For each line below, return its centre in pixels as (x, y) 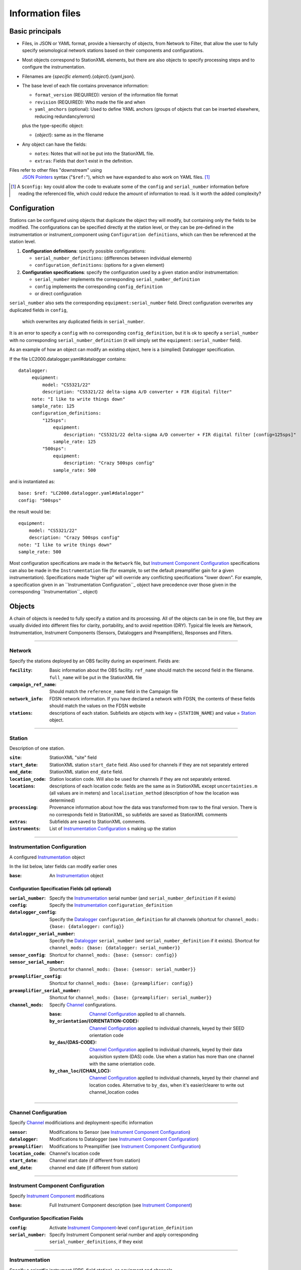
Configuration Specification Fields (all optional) (60, 888)
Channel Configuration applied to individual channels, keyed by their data (166, 1050)
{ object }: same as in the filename (69, 135)
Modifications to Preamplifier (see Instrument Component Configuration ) (125, 1146)
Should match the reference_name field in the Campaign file (114, 691)
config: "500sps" (40, 500)
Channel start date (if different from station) (95, 1160)
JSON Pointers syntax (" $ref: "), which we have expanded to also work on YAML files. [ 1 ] (116, 177)
